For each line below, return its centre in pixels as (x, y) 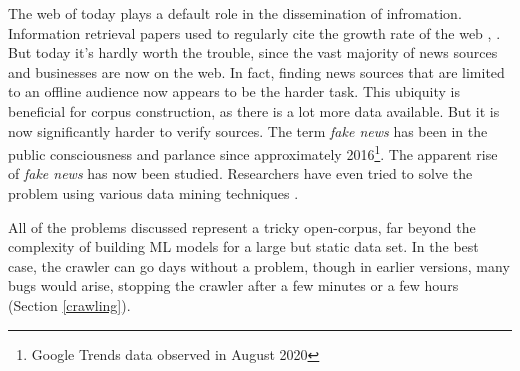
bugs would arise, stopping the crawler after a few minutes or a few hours (233, 285)
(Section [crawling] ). (69, 304)
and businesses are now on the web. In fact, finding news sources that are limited (256, 71)
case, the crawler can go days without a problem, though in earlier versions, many (259, 265)
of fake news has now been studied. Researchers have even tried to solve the (240, 173)
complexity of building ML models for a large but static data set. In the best (243, 246)
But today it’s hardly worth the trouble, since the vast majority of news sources (253, 52)
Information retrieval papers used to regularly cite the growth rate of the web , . (254, 32)
